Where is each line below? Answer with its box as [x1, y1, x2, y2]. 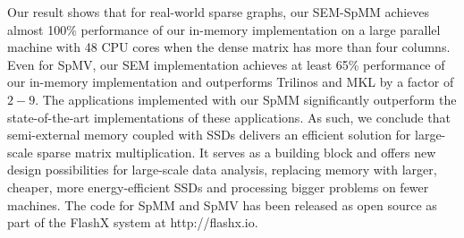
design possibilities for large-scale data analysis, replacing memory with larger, [7, 160, 437, 179]
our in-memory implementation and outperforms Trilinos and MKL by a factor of [7, 72, 454, 91]
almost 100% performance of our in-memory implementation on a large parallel [7, 20, 441, 38]
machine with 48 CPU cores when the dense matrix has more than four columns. [7, 38, 451, 56]
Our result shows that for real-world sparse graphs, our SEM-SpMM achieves [7, 3, 430, 21]
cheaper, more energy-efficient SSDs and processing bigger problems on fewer [7, 177, 429, 196]
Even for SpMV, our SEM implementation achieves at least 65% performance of [7, 55, 445, 73]
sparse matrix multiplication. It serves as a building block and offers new [37, 142, 436, 161]
